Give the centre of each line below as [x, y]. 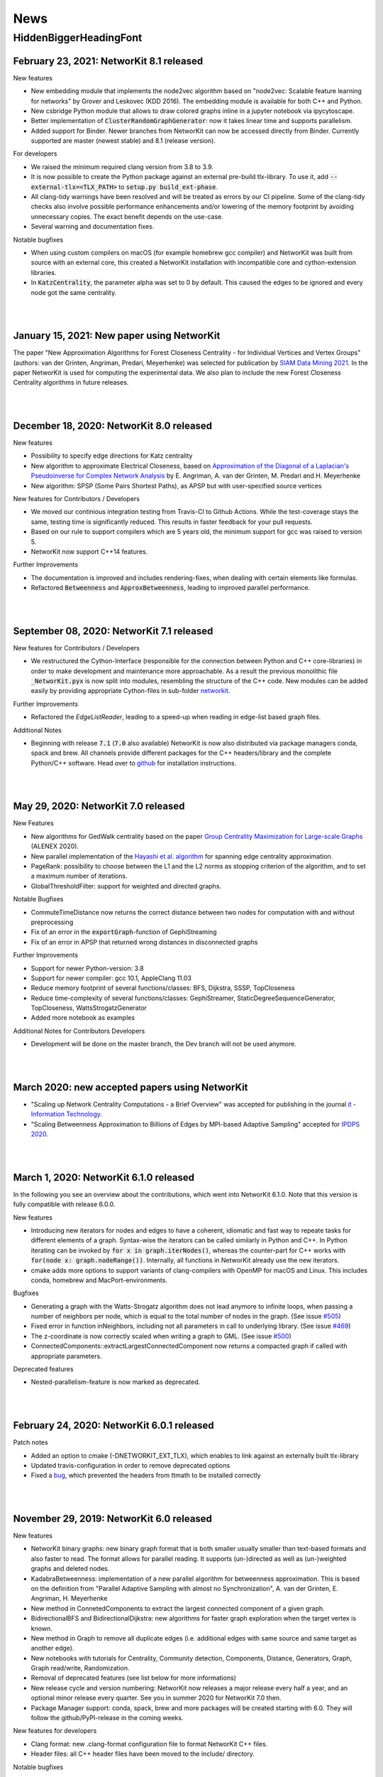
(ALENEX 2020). [55, 847]
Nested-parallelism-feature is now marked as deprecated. [116, 1382]
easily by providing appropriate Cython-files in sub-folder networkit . [131, 691]
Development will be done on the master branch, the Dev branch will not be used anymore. [164, 1044]
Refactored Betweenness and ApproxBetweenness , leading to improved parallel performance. [171, 588]
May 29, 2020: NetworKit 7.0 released [99, 806]
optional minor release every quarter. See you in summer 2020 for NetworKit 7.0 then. [156, 1698]
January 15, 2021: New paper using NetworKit [117, 336]
